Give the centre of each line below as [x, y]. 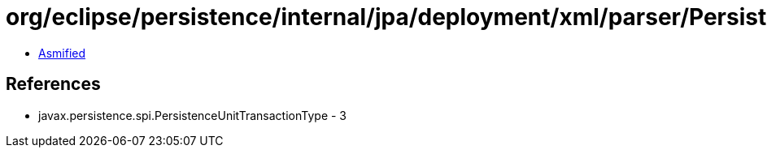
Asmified [62, 53]
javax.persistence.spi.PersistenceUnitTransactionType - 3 [193, 115]
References [53, 84]
